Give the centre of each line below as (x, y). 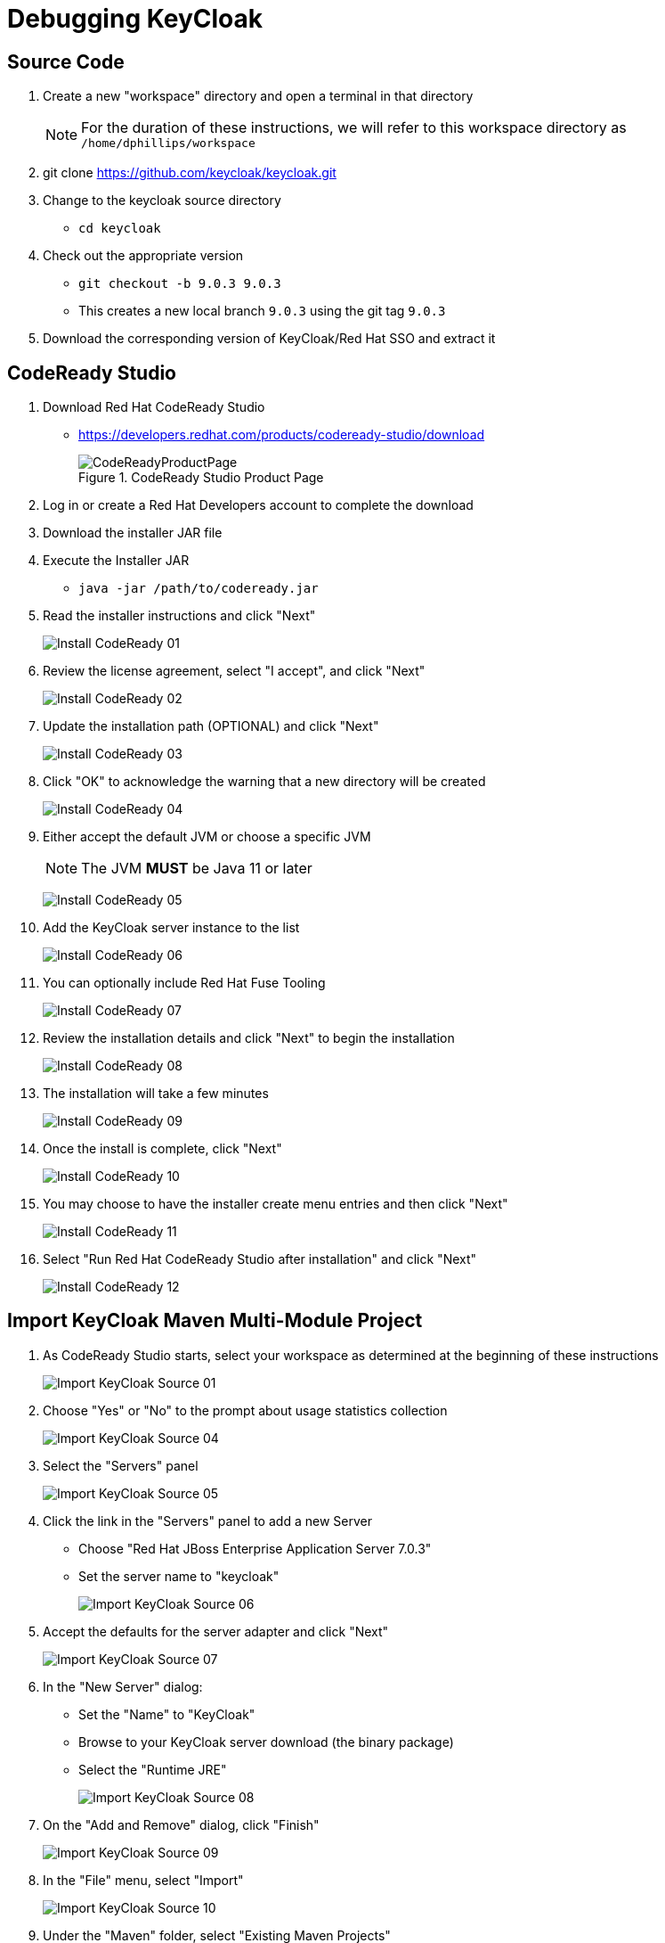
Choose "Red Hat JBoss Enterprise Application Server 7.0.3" (255, 1548)
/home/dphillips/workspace (168, 143)
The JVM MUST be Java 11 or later (197, 869)
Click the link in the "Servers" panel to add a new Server (207, 1521)
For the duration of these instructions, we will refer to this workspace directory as (354, 128)
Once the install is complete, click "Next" (162, 1149)
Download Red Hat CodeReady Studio (154, 407)
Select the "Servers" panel (121, 1465)
